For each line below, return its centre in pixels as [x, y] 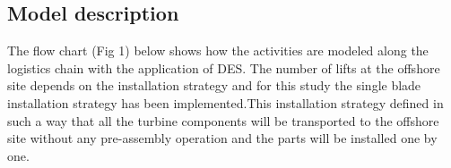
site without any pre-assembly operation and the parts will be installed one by [222, 138]
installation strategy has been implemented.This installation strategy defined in [225, 102]
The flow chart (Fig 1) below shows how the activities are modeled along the [218, 50]
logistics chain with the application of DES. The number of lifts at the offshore [224, 67]
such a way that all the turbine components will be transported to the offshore [223, 120]
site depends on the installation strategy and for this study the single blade [214, 85]
